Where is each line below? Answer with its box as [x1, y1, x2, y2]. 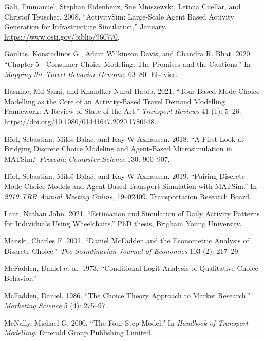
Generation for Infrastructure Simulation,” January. [4, 21, 167, 32]
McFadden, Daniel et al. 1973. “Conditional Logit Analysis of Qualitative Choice [4, 262, 258, 273]
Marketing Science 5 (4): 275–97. [4, 300, 107, 311]
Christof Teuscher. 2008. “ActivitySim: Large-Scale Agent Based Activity [4, 11, 234, 22]
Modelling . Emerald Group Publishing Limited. [4, 327, 153, 338]
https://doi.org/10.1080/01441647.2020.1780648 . [4, 116, 157, 126]
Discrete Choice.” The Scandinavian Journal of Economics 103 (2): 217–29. [4, 245, 240, 256]
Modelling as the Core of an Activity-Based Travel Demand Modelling [4, 96, 225, 106]
